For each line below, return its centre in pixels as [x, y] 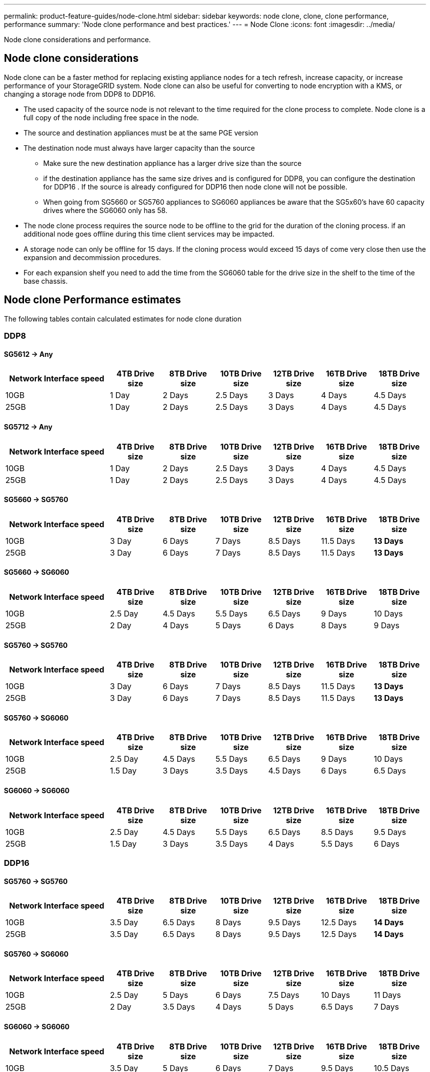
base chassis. [46, 281]
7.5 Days [284, 995]
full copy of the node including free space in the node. [111, 117]
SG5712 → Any [28, 427]
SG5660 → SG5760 [36, 500]
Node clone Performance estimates [93, 300]
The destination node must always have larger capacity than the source [139, 148]
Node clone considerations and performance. [78, 40]
